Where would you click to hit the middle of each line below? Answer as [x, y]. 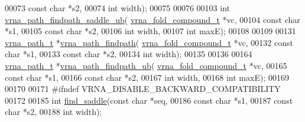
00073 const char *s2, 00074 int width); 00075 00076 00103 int [117, 8]
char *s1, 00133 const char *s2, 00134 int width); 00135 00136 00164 [129, 54]
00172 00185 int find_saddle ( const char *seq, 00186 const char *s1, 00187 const [149, 100]
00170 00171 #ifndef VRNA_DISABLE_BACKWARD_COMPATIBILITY [143, 89]
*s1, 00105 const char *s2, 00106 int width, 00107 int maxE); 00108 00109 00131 [150, 31]
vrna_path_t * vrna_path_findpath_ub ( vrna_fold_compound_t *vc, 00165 [146, 65]
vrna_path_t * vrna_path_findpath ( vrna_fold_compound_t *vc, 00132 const [149, 42]
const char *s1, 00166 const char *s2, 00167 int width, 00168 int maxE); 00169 [147, 77]
